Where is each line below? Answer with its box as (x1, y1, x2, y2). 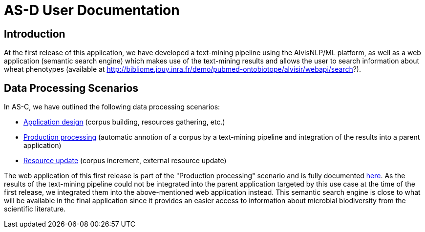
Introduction (4, 27, 65, 40)
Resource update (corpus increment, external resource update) (23, 156, 227, 165)
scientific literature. (4, 205, 66, 213)
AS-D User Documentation (4, 2, 180, 19)
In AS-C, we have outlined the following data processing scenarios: (4, 103, 220, 111)
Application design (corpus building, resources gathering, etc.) (23, 118, 225, 127)
